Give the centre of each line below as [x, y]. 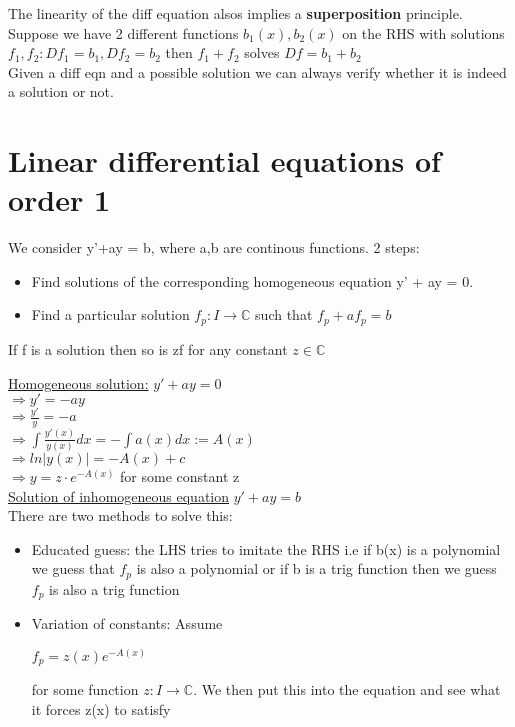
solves [262, 52]
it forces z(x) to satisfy [101, 708]
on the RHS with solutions [423, 32]
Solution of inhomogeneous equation [119, 495]
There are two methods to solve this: [120, 515]
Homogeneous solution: [78, 382]
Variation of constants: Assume [127, 623]
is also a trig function [114, 588]
